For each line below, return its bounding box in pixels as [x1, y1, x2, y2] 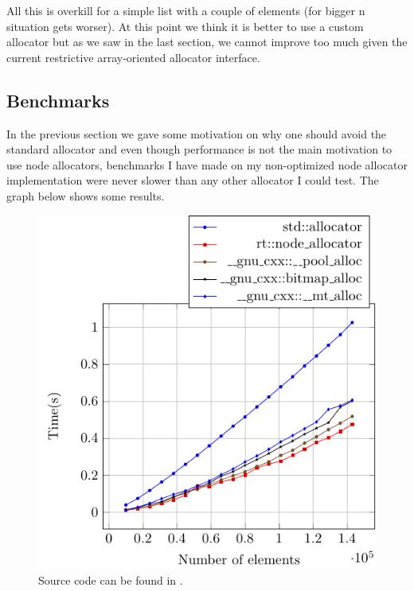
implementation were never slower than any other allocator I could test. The [6, 172, 379, 189]
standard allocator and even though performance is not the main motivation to [6, 141, 393, 157]
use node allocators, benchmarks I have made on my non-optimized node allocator [6, 156, 408, 173]
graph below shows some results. [6, 187, 165, 204]
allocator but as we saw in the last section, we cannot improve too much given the [6, 33, 408, 50]
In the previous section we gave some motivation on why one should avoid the [6, 125, 387, 142]
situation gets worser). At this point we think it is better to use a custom [6, 17, 364, 34]
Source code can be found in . [38, 572, 183, 589]
